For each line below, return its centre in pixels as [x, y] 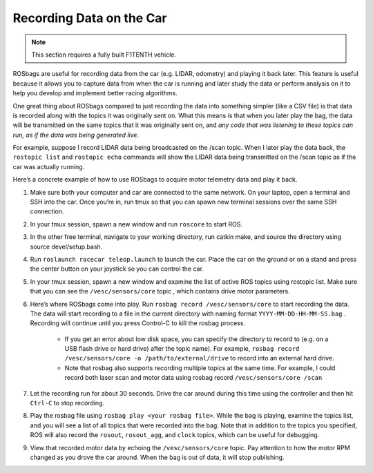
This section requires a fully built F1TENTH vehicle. [104, 55]
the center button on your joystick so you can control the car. [117, 269]
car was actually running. [49, 166]
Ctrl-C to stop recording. [67, 403]
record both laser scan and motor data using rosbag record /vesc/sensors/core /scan [193, 378]
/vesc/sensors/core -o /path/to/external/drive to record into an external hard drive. [199, 358]
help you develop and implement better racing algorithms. [95, 93]
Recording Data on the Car [90, 18]
